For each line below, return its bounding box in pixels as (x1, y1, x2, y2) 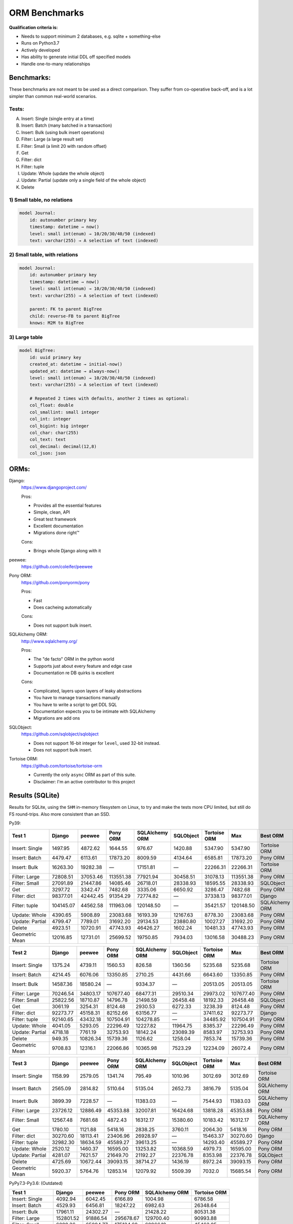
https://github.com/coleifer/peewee (21, 564, 93, 570)
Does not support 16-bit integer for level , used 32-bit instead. (33, 740, 161, 746)
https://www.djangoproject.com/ (21, 485, 87, 491)
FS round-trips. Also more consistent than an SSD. (9, 811, 110, 817)
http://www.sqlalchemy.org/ (21, 638, 78, 644)
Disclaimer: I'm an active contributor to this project (33, 778, 135, 784)
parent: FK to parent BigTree (29, 306, 102, 312)
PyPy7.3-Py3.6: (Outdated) (9, 1180, 63, 1186)
